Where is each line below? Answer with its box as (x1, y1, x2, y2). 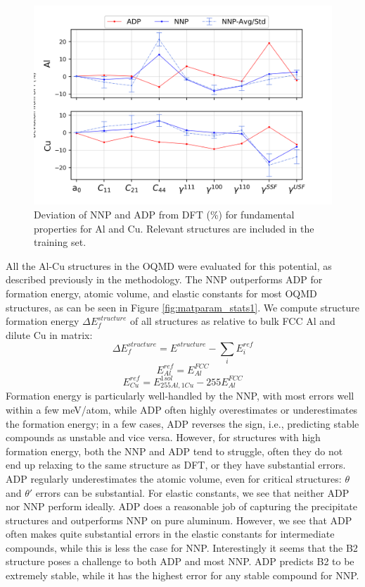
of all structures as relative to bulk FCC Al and (130, 314, 335, 328)
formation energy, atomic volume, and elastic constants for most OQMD (6, 285, 317, 300)
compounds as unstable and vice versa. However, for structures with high (6, 430, 321, 445)
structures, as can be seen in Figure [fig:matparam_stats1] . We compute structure (6, 299, 360, 314)
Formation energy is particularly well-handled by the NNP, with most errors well (6, 388, 354, 403)
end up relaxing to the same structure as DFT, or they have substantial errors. (6, 457, 346, 472)
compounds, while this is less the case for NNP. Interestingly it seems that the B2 (6, 540, 358, 555)
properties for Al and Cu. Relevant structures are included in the (34, 221, 314, 235)
